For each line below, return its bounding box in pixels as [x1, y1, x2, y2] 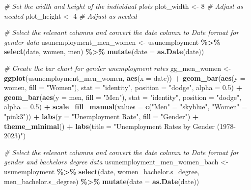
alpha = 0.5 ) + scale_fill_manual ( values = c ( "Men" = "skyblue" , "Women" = [4, 101, 248, 112]
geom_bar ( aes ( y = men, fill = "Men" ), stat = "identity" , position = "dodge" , [4, 92, 242, 102]
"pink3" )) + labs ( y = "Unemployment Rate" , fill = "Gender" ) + [4, 111, 199, 121]
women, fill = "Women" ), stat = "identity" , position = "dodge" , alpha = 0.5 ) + [4, 82, 243, 93]
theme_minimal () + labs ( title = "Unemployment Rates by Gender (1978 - [4, 121, 236, 131]
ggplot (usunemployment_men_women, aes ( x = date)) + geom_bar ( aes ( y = [4, 72, 246, 83]
